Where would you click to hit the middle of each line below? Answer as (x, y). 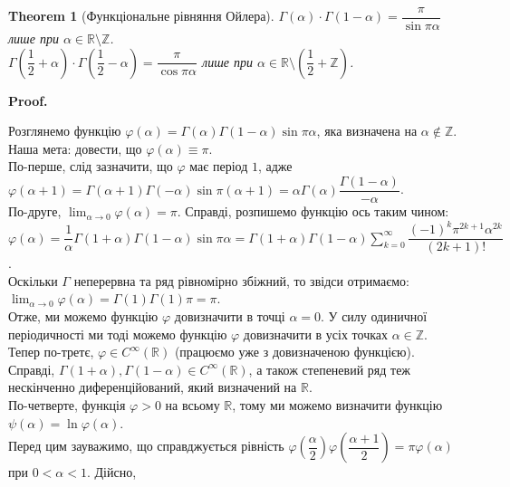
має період (219, 166)
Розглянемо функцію (65, 131)
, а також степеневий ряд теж (330, 369)
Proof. (28, 100)
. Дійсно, (111, 472)
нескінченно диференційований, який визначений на (153, 387)
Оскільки (33, 280)
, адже (275, 166)
